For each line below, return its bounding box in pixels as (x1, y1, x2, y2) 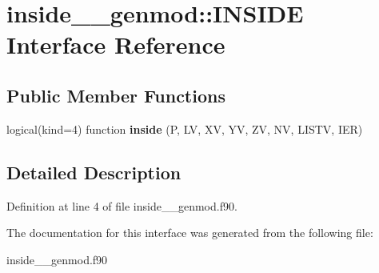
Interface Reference (6, 28, 225, 61)
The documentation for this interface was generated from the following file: (6, 224, 373, 241)
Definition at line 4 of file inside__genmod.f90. (6, 197, 237, 214)
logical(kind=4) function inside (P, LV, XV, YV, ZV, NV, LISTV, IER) (6, 120, 363, 137)
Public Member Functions (6, 82, 225, 107)
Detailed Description (6, 159, 182, 184)
